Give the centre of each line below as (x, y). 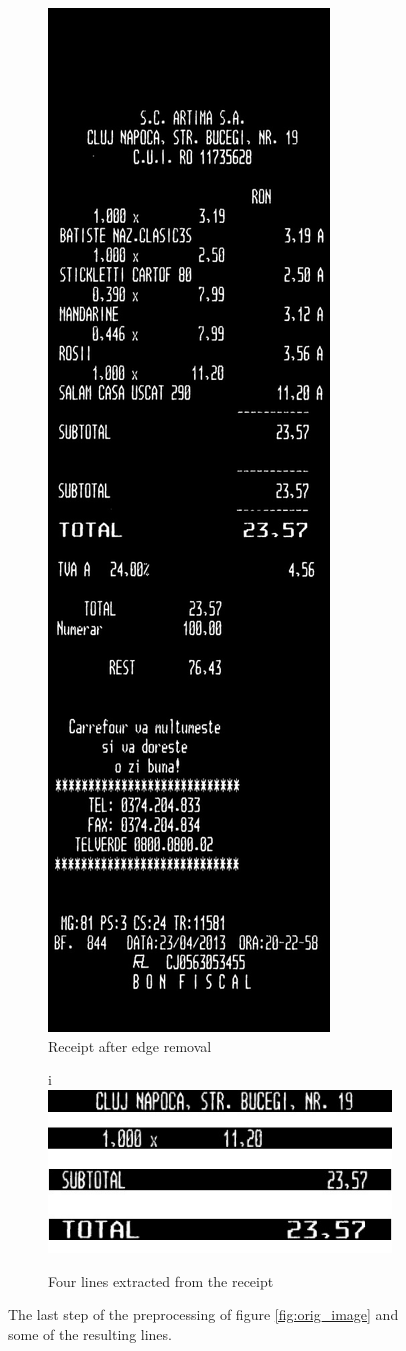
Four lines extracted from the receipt (161, 1280)
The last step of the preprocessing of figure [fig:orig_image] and (203, 1314)
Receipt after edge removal (130, 1045)
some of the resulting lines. (90, 1333)
